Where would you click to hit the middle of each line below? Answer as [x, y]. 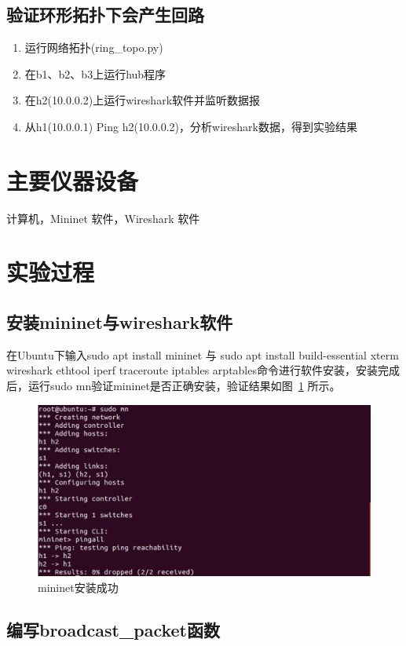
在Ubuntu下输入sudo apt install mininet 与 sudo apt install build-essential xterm [203, 354]
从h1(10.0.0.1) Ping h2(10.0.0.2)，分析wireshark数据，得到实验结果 [191, 126]
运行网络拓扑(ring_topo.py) [94, 47]
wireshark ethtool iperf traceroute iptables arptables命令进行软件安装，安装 [192, 370]
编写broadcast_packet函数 [113, 629]
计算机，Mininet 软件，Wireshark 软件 [103, 218]
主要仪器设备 [73, 180]
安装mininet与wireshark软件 [120, 322]
